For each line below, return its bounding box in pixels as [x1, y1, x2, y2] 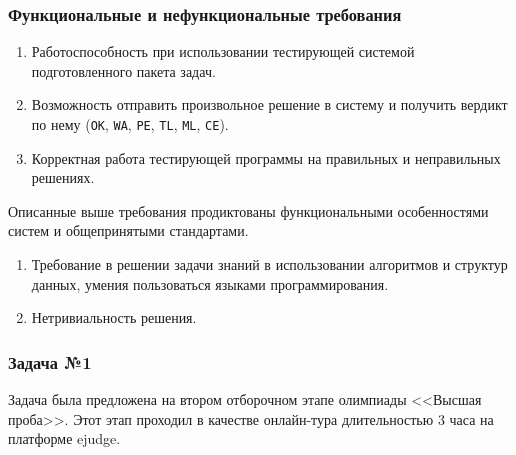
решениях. [31, 167, 95, 188]
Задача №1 [8, 349, 92, 374]
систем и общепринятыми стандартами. [8, 220, 249, 241]
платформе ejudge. [8, 428, 121, 449]
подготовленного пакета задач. [31, 60, 216, 81]
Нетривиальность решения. [31, 307, 197, 328]
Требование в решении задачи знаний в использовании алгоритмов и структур [31, 254, 508, 275]
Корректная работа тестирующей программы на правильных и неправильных [31, 147, 501, 168]
